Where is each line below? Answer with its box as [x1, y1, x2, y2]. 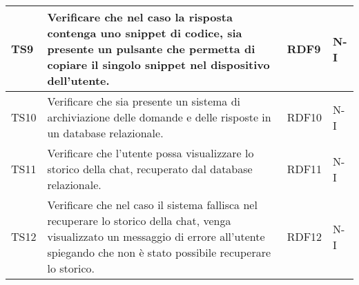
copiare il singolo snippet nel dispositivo [47, 57, 270, 72]
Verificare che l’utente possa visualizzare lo [47, 145, 254, 161]
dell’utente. [47, 72, 110, 88]
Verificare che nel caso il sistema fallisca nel [47, 197, 258, 213]
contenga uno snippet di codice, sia [47, 25, 242, 41]
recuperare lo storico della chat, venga [47, 213, 231, 228]
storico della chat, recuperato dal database [47, 161, 253, 177]
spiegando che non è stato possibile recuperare [47, 244, 271, 260]
